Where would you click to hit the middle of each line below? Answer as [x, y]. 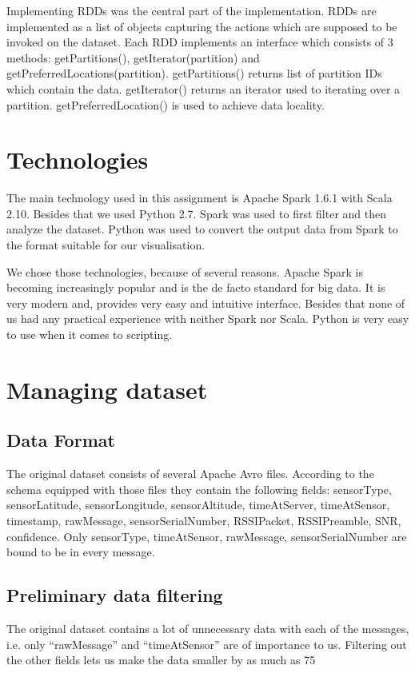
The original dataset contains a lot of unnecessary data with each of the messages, [208, 628]
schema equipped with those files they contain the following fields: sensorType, [199, 489]
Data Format [61, 440]
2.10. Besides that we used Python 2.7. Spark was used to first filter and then [197, 213]
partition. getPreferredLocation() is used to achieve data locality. [166, 104]
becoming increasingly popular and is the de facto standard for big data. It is [196, 287]
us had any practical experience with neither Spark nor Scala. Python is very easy [208, 319]
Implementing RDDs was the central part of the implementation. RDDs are [192, 10]
